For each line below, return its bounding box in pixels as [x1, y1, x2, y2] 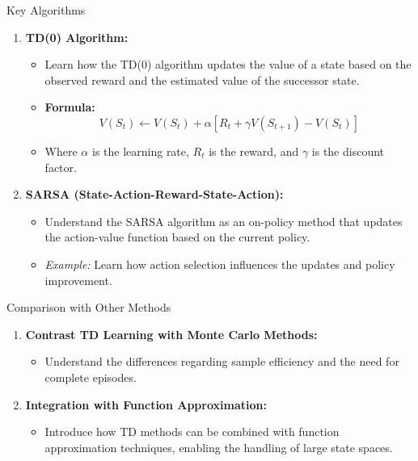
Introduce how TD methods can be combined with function [44, 423, 340, 440]
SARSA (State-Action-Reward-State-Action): [25, 186, 284, 203]
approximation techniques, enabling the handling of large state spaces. [44, 438, 393, 455]
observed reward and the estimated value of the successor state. [44, 71, 360, 88]
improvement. [44, 271, 112, 288]
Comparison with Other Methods [6, 299, 171, 316]
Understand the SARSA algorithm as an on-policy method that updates [44, 212, 403, 229]
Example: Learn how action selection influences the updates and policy [44, 255, 395, 272]
